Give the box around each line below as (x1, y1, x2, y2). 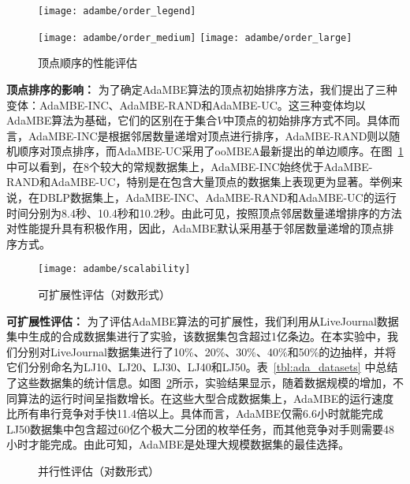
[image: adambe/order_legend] (38, 6, 196, 17)
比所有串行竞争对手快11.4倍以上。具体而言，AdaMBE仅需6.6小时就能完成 (6, 405, 383, 422)
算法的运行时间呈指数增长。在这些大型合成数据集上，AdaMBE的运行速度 (17, 389, 394, 406)
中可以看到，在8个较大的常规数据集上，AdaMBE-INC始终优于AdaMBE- (6, 158, 373, 174)
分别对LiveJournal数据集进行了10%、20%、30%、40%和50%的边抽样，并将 (17, 343, 397, 359)
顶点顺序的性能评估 (38, 54, 137, 71)
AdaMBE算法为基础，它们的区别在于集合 (6, 112, 218, 128)
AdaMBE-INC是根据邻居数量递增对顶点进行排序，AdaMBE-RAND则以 (28, 127, 389, 143)
